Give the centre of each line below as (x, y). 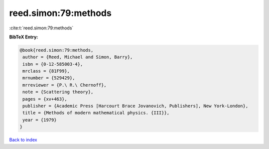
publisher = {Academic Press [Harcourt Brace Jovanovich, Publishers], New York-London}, (135, 106)
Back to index (23, 140)
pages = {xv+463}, (45, 99)
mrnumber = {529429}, (49, 78)
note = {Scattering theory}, (58, 92)
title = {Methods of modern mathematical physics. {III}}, (96, 113)
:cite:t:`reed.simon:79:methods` (41, 28)
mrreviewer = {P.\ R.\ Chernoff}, (65, 85)
